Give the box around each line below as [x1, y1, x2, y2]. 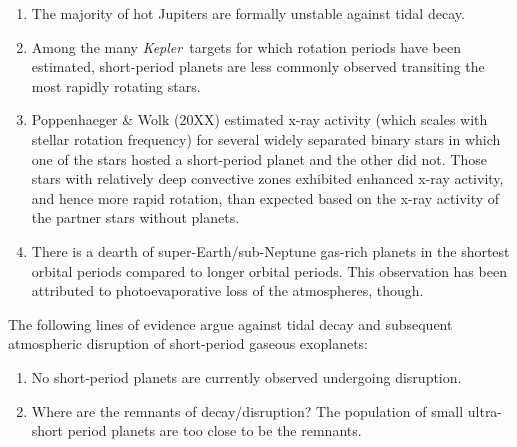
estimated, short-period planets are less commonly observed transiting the [31, 56, 485, 77]
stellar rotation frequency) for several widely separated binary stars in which [31, 128, 501, 149]
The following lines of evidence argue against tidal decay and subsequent [8, 313, 453, 334]
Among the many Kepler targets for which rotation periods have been [31, 36, 461, 57]
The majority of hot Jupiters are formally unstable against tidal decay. [31, 3, 465, 23]
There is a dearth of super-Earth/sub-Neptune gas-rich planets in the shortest [31, 240, 510, 261]
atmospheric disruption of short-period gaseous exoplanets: [8, 333, 368, 354]
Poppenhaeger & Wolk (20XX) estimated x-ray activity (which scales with [31, 109, 488, 130]
